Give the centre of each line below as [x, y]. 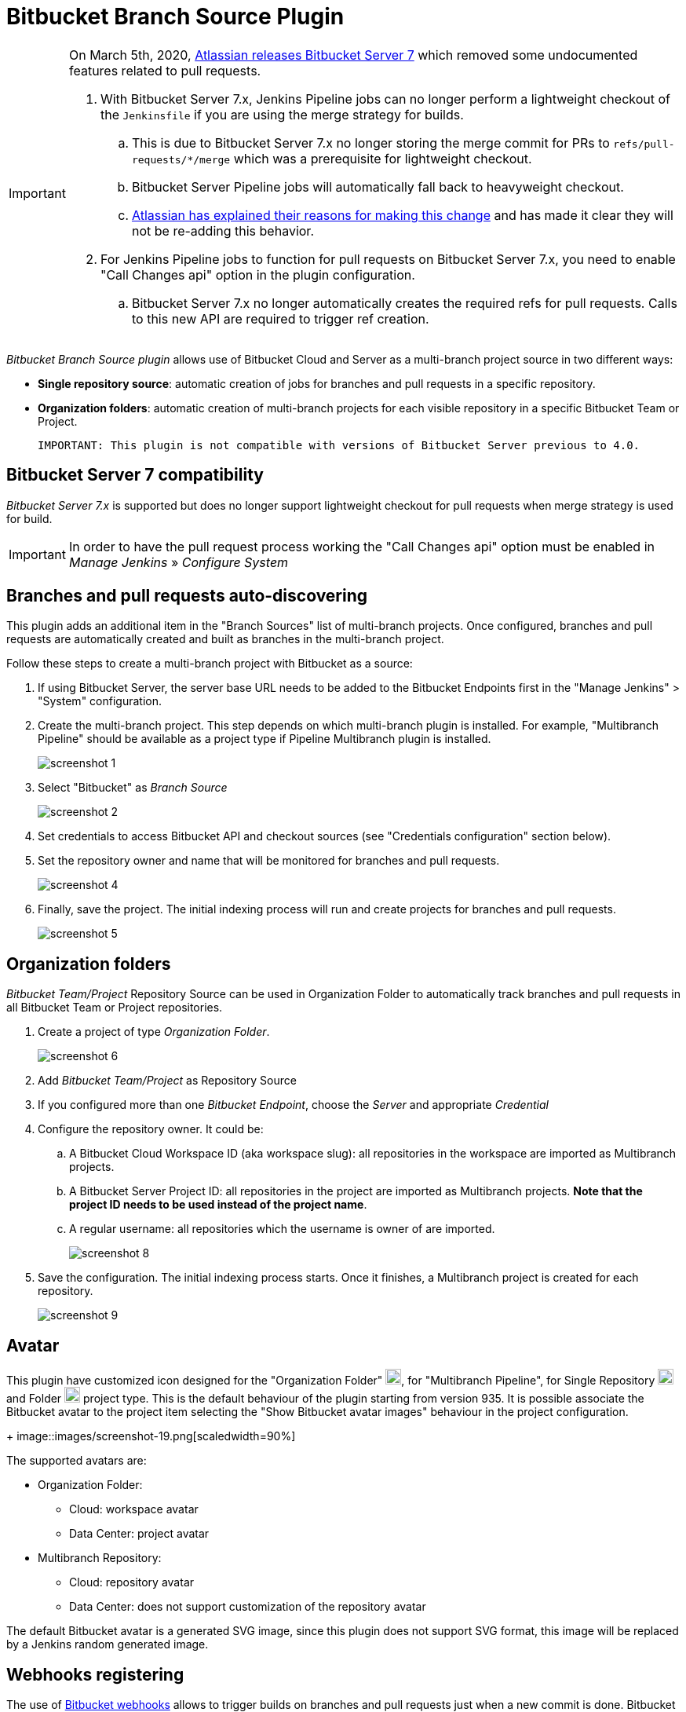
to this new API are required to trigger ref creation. [280, 318]
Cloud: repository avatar [132, 1582]
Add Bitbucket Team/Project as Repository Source [167, 1081]
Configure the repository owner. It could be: [151, 1129]
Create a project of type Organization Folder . [154, 1032]
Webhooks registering [95, 1674]
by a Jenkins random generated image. [108, 1644]
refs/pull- [644, 144]
